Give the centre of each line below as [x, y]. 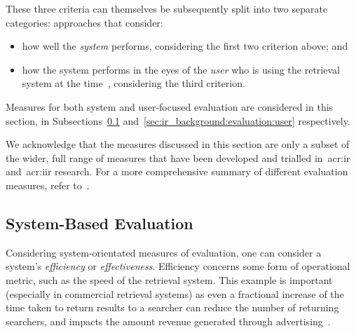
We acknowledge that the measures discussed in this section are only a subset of [178, 144]
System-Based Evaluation [100, 223]
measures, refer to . [48, 185]
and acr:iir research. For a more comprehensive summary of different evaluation [177, 171]
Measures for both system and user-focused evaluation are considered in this [170, 106]
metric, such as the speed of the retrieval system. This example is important [169, 279]
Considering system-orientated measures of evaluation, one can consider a [164, 252]
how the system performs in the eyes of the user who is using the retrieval [181, 69]
